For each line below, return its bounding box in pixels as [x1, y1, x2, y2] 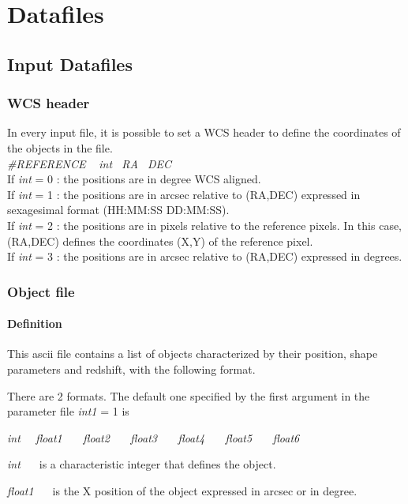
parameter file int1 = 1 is [7, 403, 129, 419]
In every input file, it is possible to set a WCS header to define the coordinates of [7, 124, 401, 141]
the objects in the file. [7, 139, 113, 156]
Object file [7, 281, 75, 301]
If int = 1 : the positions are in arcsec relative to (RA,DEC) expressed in [7, 186, 361, 202]
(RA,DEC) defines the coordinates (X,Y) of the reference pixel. [7, 232, 313, 249]
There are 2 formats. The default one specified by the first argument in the [7, 387, 370, 404]
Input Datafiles [7, 51, 133, 76]
